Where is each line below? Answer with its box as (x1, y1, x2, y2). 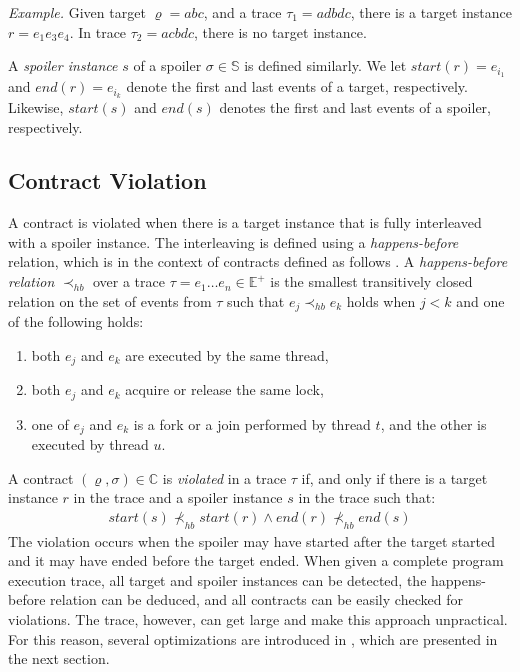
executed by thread (31, 434, 149, 455)
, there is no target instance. (194, 21, 367, 42)
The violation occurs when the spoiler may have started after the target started (8, 530, 496, 551)
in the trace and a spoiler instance (73, 487, 283, 508)
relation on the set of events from (8, 290, 212, 311)
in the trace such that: (298, 487, 436, 508)
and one (456, 290, 505, 311)
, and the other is (380, 413, 487, 434)
